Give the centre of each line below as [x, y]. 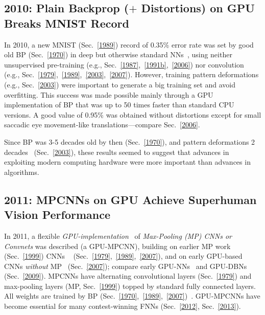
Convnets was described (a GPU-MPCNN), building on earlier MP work [117, 246]
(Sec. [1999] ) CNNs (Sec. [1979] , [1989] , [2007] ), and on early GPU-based [123, 256]
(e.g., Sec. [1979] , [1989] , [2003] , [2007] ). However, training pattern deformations [131, 74]
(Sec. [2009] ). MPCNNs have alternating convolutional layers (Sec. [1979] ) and [128, 276]
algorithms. [22, 172]
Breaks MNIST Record [67, 23]
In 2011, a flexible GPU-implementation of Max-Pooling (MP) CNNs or [118, 235]
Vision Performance [57, 215]
